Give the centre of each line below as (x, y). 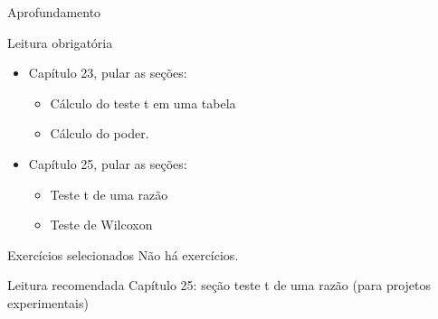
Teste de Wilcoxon (101, 225)
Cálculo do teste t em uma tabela (143, 103)
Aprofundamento (54, 12)
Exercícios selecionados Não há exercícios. (123, 254)
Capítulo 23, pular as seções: (108, 73)
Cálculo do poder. (100, 133)
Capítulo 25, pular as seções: (108, 163)
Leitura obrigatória (60, 42)
